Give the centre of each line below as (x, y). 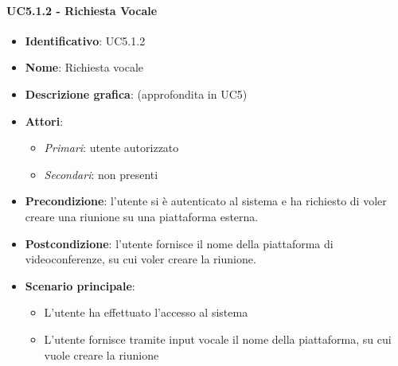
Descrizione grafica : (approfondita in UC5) (136, 93)
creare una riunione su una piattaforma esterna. (142, 216)
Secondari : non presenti (101, 174)
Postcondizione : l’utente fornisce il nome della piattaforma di (179, 243)
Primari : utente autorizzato (111, 148)
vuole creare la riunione (101, 354)
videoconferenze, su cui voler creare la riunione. (140, 259)
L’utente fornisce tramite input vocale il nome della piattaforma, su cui (218, 339)
